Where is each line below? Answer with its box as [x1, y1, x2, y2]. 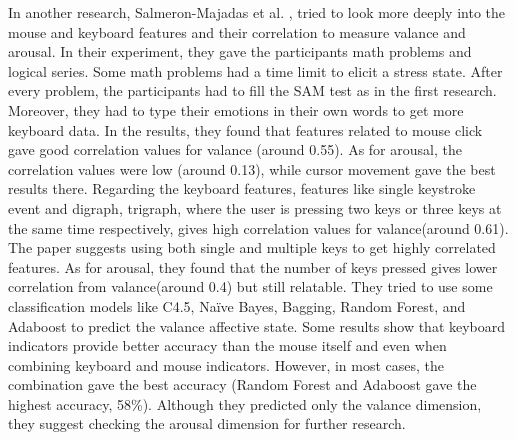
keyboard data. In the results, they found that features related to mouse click [8, 119, 483, 140]
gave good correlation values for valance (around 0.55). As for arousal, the [8, 139, 462, 160]
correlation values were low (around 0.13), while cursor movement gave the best [8, 158, 496, 179]
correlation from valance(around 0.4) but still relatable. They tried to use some [8, 276, 493, 297]
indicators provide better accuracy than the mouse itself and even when [8, 335, 447, 356]
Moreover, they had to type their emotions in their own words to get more [8, 99, 464, 120]
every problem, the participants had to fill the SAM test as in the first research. [8, 80, 497, 101]
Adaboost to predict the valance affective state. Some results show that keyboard [8, 315, 506, 336]
